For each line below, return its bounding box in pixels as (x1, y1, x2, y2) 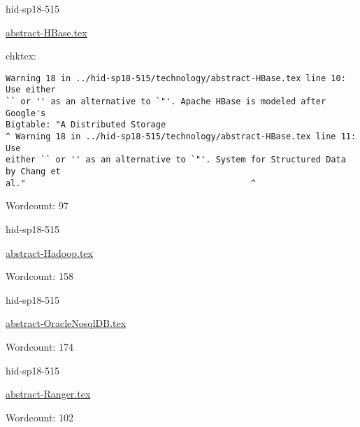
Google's (6, 108, 46, 118)
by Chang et (6, 167, 61, 177)
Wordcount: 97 (6, 198, 69, 213)
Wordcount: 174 (6, 339, 73, 353)
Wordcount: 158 (6, 269, 73, 283)
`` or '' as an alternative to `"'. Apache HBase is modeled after (6, 97, 326, 107)
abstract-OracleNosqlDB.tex (6, 316, 127, 330)
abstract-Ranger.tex (6, 386, 91, 401)
